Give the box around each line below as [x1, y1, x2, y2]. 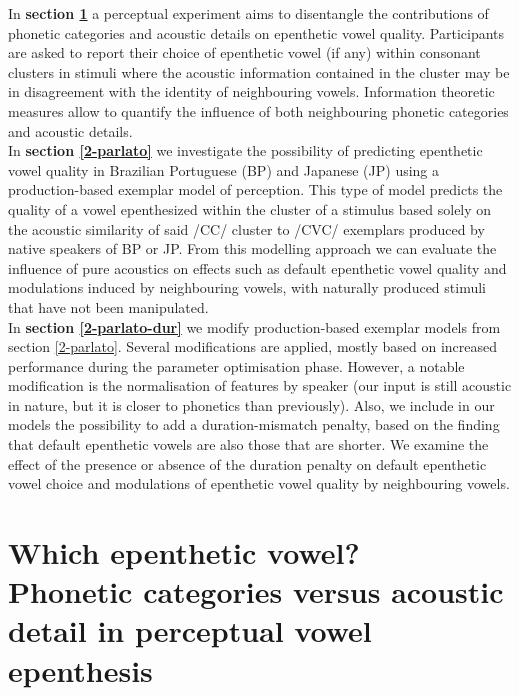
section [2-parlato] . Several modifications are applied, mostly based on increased [8, 336, 497, 357]
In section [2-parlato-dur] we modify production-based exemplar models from [8, 316, 501, 337]
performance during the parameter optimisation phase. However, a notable [8, 355, 465, 376]
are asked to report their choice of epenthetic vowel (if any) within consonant [8, 42, 481, 63]
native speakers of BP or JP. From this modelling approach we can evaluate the [8, 238, 497, 259]
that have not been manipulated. [8, 296, 209, 317]
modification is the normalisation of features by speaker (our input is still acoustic [8, 375, 512, 396]
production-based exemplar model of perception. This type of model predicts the [8, 179, 503, 200]
